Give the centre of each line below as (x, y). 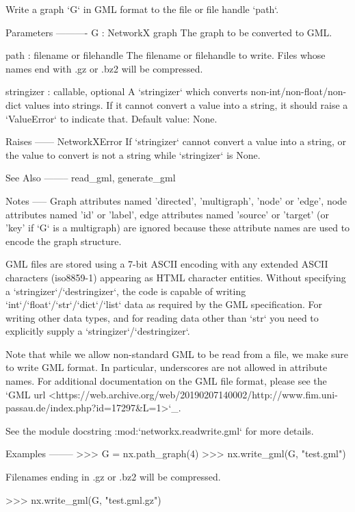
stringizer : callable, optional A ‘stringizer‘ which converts (127, 91)
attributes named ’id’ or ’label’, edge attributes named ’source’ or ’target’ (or (168, 214)
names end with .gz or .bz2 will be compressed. (104, 68)
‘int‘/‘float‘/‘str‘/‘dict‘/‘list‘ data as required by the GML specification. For (164, 304)
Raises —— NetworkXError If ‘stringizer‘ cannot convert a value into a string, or (176, 141)
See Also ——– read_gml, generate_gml (91, 178)
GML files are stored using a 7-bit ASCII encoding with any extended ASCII (167, 264)
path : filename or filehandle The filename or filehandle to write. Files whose (166, 55)
